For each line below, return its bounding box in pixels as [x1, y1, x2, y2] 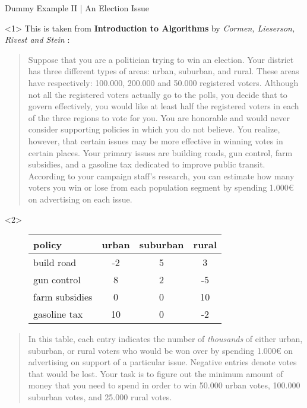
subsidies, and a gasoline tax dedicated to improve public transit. [28, 158, 265, 170]
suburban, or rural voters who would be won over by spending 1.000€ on [28, 344, 293, 356]
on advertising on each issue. [28, 192, 132, 205]
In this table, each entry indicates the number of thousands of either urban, [28, 333, 303, 345]
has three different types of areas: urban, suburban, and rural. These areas [28, 65, 299, 77]
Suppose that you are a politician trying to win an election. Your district [28, 53, 294, 65]
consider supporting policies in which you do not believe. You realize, [28, 123, 280, 135]
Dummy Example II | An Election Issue [5, 2, 149, 14]
